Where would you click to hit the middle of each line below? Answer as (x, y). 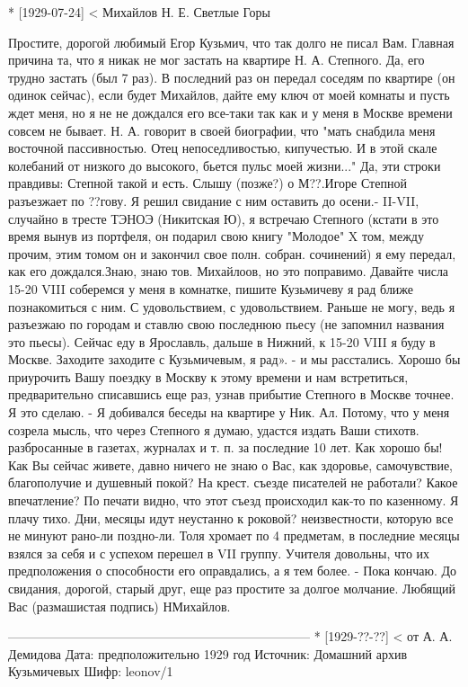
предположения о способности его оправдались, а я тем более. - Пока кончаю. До (233, 571)
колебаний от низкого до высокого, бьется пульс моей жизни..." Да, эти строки (225, 165)
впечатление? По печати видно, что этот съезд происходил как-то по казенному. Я (234, 500)
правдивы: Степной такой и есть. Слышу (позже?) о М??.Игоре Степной (208, 183)
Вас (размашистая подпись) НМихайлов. (119, 606)
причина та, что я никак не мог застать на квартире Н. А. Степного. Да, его (216, 60)
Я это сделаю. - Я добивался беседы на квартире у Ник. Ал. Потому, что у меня (229, 412)
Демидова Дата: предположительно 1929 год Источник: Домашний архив (208, 653)
